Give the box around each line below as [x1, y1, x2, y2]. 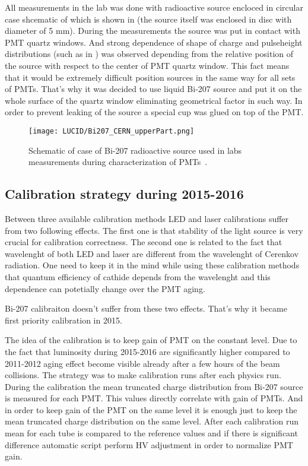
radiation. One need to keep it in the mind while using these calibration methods [5, 259, 300, 271]
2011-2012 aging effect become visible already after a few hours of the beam [5, 357, 280, 369]
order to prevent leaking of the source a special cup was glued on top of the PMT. [5, 106, 304, 118]
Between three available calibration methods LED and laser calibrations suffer [5, 212, 289, 224]
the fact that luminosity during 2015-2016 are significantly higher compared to [5, 345, 290, 357]
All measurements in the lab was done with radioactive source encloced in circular [5, 1, 303, 13]
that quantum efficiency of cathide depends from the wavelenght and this [5, 270, 271, 283]
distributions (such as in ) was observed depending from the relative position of [5, 47, 294, 60]
